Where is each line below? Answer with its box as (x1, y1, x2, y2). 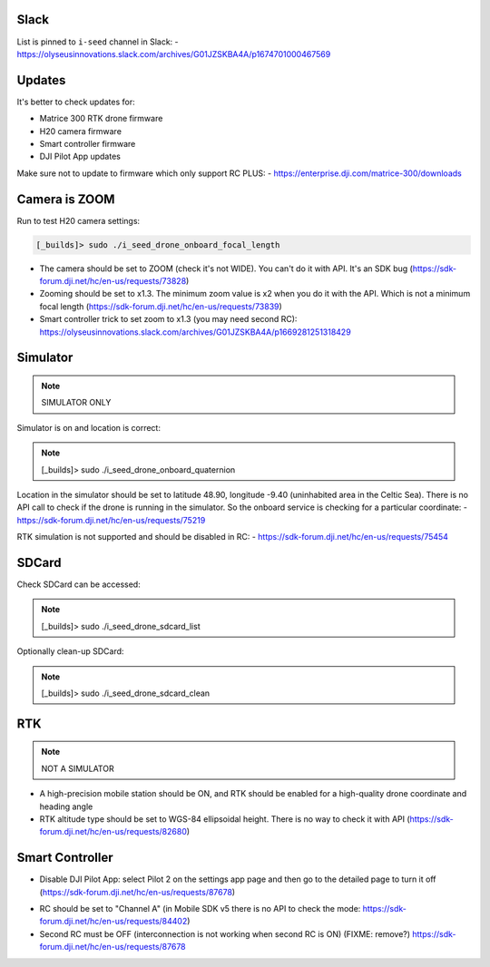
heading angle (39, 801, 93, 812)
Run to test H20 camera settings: (16, 215, 141, 226)
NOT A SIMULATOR (41, 763, 114, 774)
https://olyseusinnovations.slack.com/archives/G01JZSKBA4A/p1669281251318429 (39, 327, 351, 337)
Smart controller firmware (39, 138, 136, 149)
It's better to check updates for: (16, 96, 135, 107)
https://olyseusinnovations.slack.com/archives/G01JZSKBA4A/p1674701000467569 (16, 48, 331, 59)
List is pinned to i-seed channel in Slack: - (16, 36, 179, 47)
